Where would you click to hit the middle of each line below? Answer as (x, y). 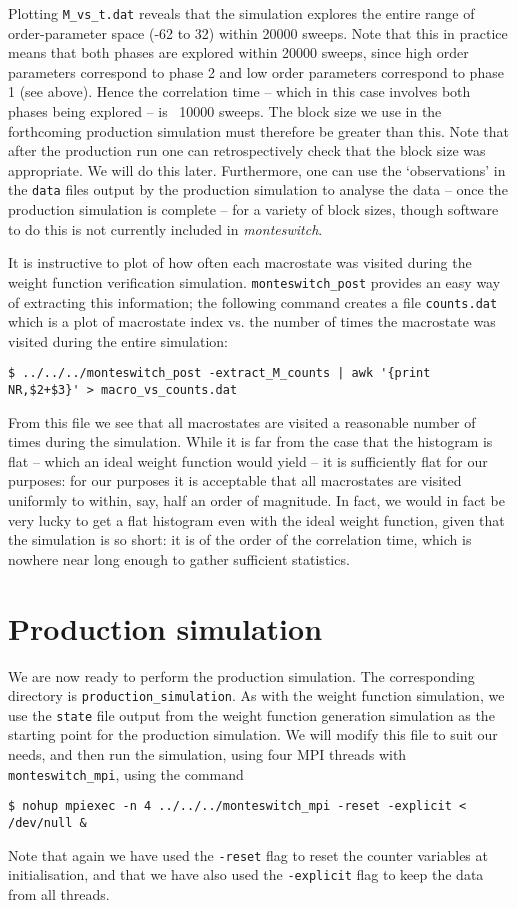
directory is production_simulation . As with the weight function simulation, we (256, 695)
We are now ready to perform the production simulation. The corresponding (241, 675)
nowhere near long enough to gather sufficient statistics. (179, 558)
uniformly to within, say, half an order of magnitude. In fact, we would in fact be (256, 500)
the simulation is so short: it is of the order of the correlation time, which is (240, 539)
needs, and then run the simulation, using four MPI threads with (207, 754)
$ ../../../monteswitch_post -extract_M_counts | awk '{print (219, 373)
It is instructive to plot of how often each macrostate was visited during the (240, 262)
